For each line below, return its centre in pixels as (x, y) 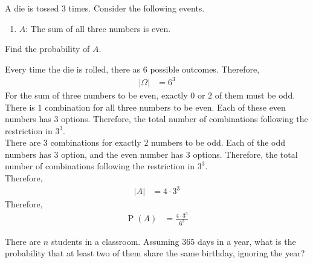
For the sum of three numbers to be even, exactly (96, 95)
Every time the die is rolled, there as (73, 69)
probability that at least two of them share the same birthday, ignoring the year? (155, 253)
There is (20, 107)
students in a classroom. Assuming (115, 241)
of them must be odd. (255, 95)
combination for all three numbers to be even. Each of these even (165, 107)
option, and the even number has (122, 154)
